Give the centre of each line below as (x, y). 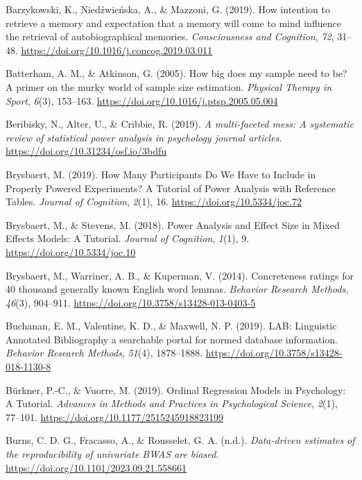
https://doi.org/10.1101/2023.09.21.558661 (96, 467)
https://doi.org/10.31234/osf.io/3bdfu (86, 151)
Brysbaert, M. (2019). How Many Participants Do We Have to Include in (161, 174)
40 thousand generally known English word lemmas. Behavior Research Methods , (177, 289)
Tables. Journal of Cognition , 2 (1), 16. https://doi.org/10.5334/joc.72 (154, 202)
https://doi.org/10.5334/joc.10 (71, 251)
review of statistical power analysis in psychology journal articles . (144, 137)
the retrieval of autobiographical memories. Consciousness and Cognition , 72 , (170, 36)
